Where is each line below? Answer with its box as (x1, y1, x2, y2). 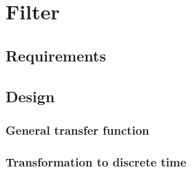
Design (6, 85, 55, 106)
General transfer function (6, 121, 149, 138)
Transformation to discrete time (6, 153, 186, 170)
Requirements (6, 44, 106, 66)
